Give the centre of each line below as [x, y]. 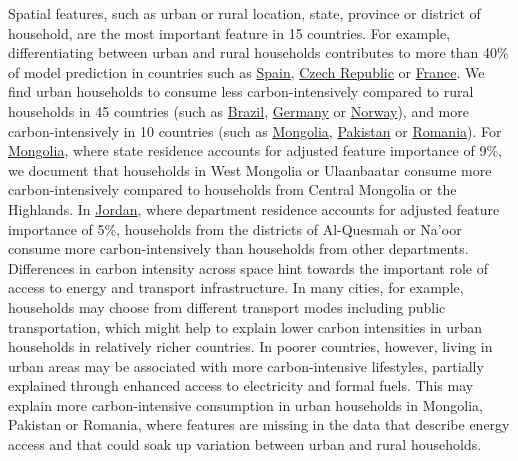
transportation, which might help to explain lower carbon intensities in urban [245, 326]
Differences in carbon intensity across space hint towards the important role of [248, 267]
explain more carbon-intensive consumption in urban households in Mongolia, [245, 404]
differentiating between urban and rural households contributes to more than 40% [258, 52]
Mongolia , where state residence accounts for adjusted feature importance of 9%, [255, 150]
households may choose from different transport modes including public [227, 306]
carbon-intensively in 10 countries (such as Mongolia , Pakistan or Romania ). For [255, 130]
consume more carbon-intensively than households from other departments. [238, 248]
